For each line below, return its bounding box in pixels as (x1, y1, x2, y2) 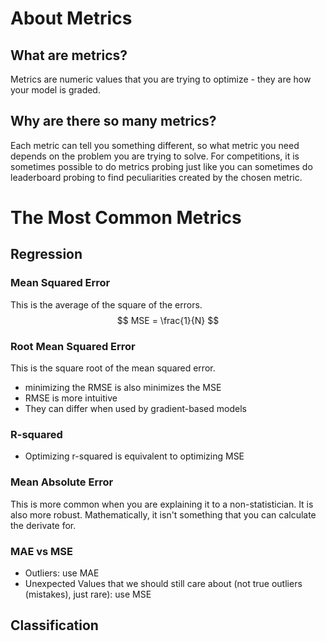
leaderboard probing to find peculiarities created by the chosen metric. (10, 171, 303, 183)
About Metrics (10, 7, 133, 30)
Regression (10, 246, 83, 263)
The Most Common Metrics (10, 207, 242, 229)
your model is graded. (10, 84, 101, 96)
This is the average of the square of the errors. (10, 298, 203, 311)
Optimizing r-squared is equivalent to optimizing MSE (24, 450, 245, 462)
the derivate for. (10, 519, 77, 531)
